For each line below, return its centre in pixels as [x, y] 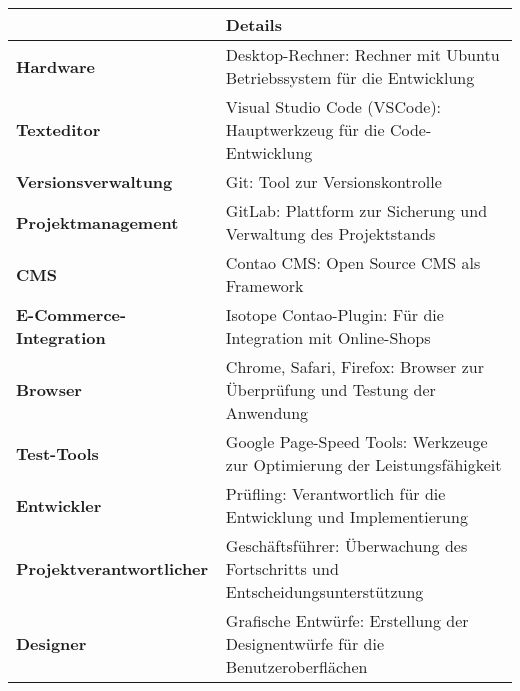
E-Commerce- [71, 314]
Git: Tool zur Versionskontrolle [333, 181]
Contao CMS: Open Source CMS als [353, 262]
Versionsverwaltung [94, 181]
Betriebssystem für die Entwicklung [350, 77]
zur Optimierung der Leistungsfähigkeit [363, 464]
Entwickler [59, 505]
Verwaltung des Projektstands [330, 233]
